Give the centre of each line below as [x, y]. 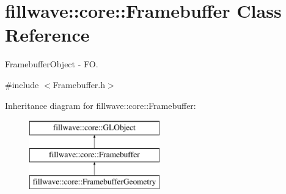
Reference [47, 35]
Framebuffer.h [79, 84]
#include [22, 84]
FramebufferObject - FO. [52, 64]
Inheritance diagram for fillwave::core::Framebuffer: [101, 105]
